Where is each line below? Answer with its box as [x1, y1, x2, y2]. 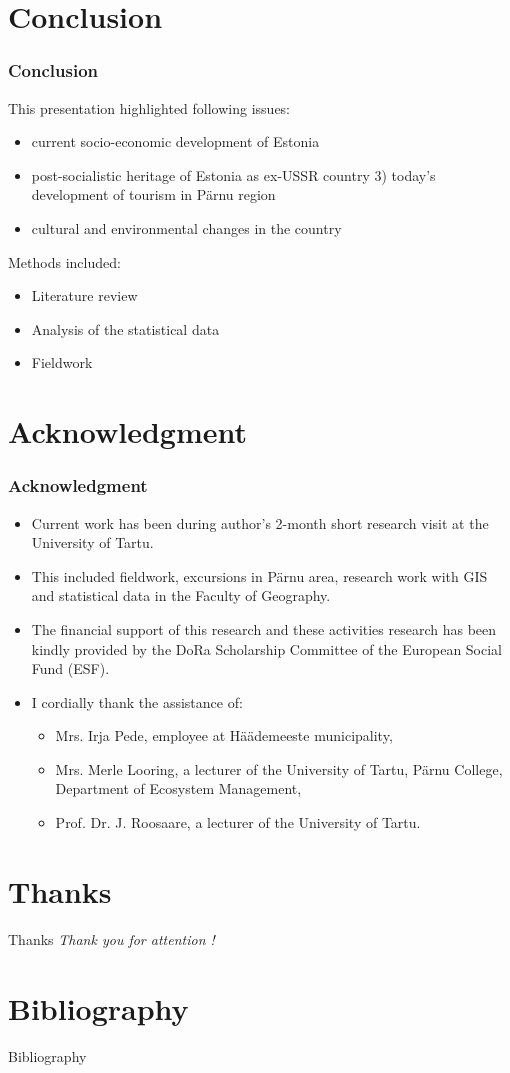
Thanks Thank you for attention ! [8, 928, 215, 949]
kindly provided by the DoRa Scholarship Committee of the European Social [31, 638, 503, 659]
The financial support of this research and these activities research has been [31, 618, 497, 639]
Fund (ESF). [31, 658, 110, 679]
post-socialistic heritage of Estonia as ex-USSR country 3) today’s [31, 164, 436, 185]
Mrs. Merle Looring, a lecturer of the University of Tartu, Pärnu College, [55, 758, 503, 779]
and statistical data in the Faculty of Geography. [31, 585, 331, 606]
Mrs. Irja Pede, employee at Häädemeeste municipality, [55, 725, 393, 746]
